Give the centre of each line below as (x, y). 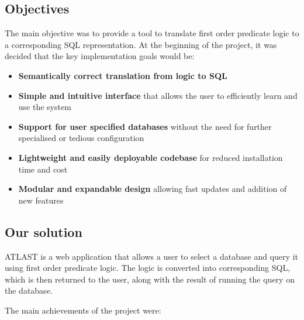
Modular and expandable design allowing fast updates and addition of (153, 189)
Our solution (44, 231)
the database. (29, 290)
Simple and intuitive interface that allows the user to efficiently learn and (158, 95)
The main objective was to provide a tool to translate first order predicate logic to (152, 33)
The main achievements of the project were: (83, 310)
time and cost (43, 169)
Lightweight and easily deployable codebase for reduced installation (151, 157)
